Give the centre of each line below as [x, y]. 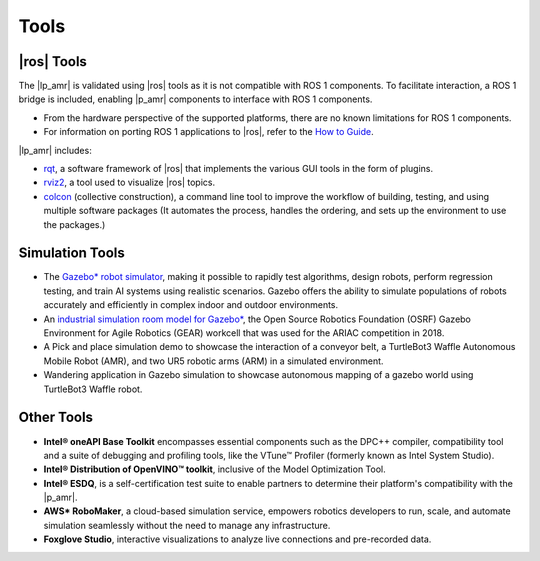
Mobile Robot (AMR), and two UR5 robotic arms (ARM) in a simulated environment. [213, 361]
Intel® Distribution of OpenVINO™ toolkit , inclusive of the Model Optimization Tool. [214, 469]
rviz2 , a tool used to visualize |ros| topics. [129, 182]
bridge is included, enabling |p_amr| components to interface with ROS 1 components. [195, 99]
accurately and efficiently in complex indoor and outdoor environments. [191, 305]
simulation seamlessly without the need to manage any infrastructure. [187, 525]
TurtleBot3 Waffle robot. [93, 389]
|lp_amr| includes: [55, 150]
